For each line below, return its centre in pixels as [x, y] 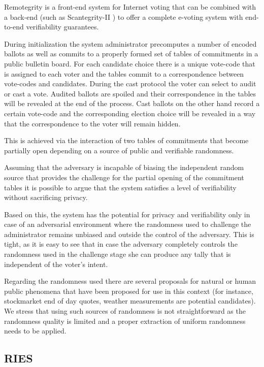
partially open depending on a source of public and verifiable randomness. [119, 150]
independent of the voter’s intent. [56, 264]
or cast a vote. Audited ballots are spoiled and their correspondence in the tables [130, 93]
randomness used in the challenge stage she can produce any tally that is [118, 254]
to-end [14, 27]
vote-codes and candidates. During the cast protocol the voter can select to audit [130, 84]
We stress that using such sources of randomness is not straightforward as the [125, 311]
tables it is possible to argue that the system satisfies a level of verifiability [120, 187]
